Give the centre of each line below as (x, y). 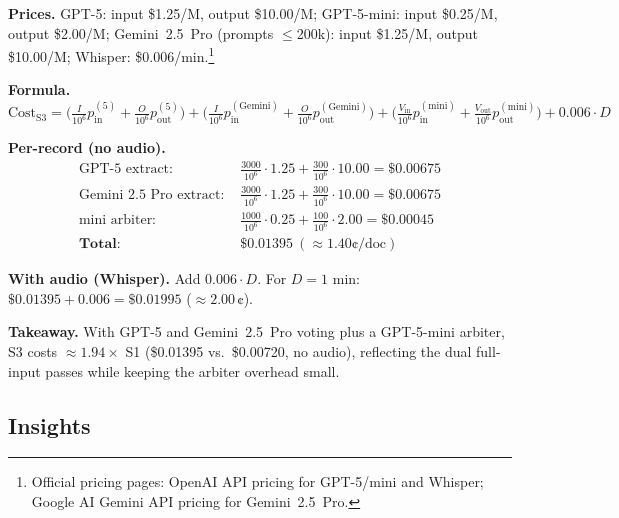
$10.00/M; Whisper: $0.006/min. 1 (111, 54)
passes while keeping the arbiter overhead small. (192, 370)
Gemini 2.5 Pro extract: (151, 194)
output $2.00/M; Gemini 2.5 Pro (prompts (141, 32)
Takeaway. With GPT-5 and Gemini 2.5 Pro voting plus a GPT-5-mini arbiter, (256, 331)
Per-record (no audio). (87, 147)
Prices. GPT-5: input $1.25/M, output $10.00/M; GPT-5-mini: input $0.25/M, (253, 13)
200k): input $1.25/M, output (387, 32)
